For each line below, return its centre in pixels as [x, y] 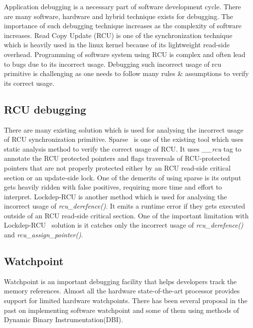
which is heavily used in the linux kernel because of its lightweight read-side [117, 45]
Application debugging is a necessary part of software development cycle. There [123, 6]
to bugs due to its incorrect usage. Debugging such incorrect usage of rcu [113, 64]
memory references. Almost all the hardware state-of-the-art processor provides [122, 291]
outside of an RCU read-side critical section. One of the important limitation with [126, 215]
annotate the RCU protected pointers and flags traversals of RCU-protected [117, 158]
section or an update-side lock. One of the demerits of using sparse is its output [123, 177]
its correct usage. [29, 83]
